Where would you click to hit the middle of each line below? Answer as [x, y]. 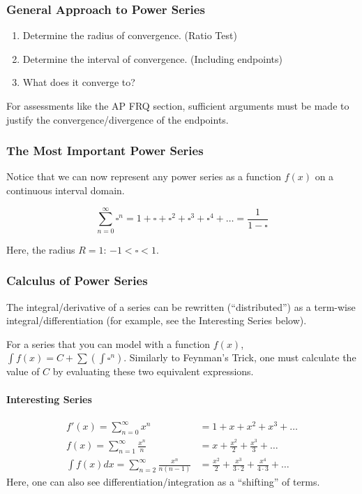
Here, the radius [41, 249]
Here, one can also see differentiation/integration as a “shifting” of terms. [163, 482]
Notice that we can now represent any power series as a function [144, 176]
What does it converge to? [79, 82]
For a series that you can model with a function [108, 343]
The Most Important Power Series [105, 151]
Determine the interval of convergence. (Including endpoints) [152, 58]
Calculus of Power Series [77, 281]
